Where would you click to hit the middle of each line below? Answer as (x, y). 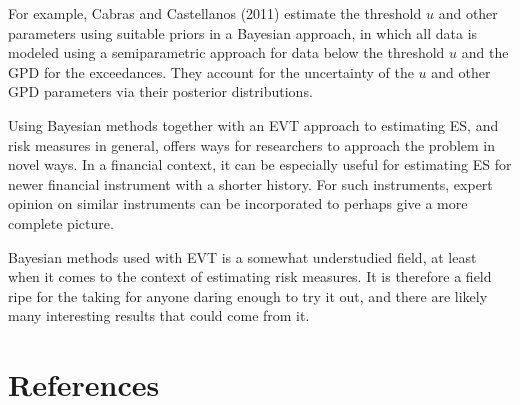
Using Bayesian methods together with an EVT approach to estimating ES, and (253, 124)
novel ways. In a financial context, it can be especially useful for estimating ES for (260, 164)
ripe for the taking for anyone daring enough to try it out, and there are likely (248, 295)
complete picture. (61, 222)
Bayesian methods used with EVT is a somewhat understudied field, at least (242, 256)
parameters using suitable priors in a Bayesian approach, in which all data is (243, 32)
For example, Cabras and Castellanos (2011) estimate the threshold (215, 13)
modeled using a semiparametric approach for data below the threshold (226, 52)
